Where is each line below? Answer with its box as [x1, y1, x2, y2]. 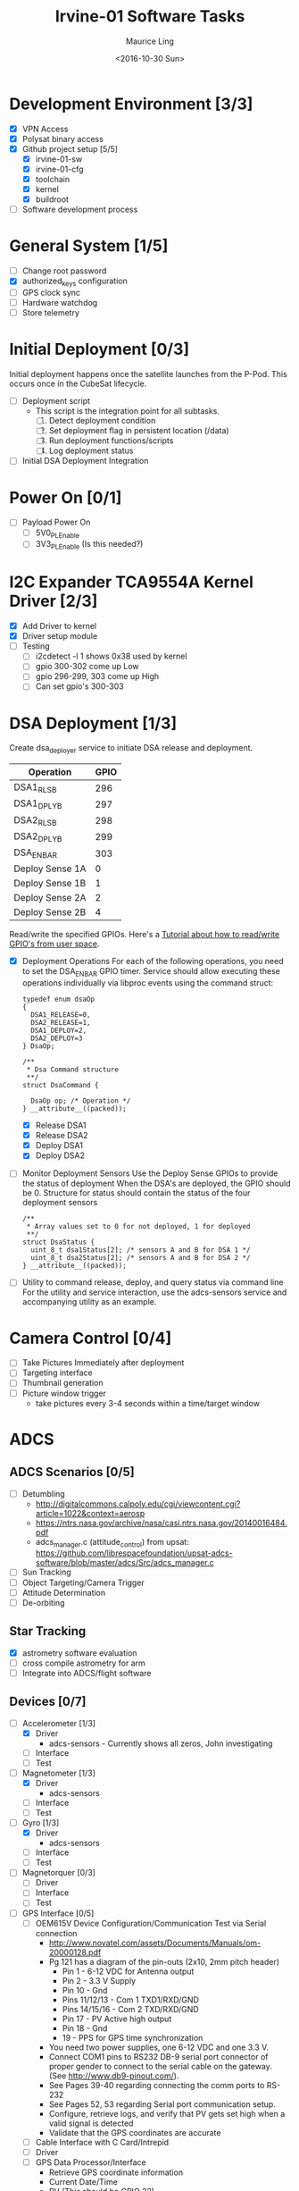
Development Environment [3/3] [9, 94, 253, 113]
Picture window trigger [21, 1388, 107, 1398]
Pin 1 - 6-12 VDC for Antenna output [62, 1966, 195, 1977]
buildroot [35, 194, 70, 205]
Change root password [21, 265, 107, 276]
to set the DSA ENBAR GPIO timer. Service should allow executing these [21, 966, 281, 979]
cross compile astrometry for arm [21, 1658, 145, 1668]
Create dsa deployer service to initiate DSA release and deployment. [9, 743, 253, 756]
